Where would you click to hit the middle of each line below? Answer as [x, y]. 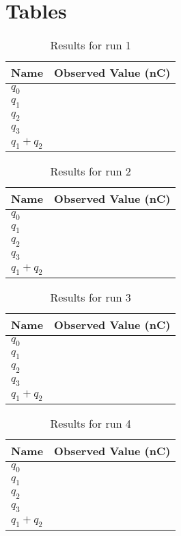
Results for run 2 [90, 171]
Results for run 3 [90, 297]
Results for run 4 [90, 423]
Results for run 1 [90, 45]
